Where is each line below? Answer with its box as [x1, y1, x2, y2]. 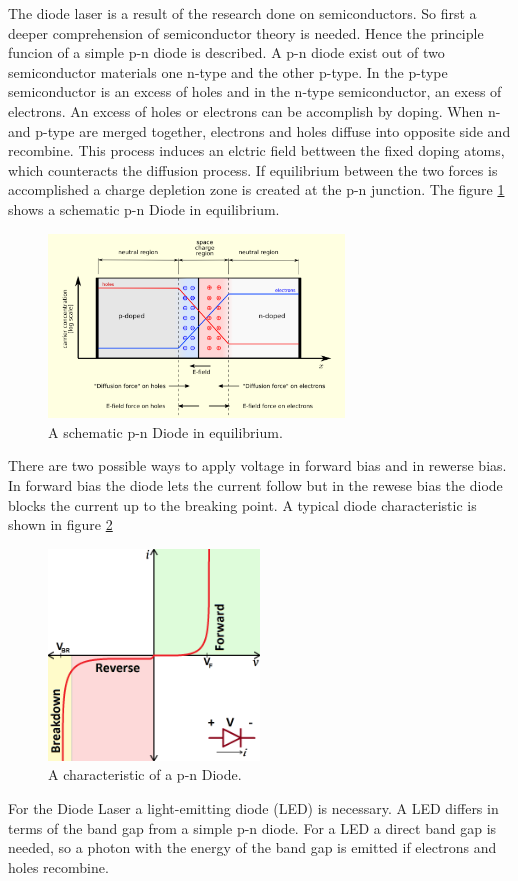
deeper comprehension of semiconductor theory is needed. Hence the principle [8, 22, 484, 43]
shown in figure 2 [8, 514, 113, 535]
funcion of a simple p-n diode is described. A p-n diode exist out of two [8, 42, 445, 63]
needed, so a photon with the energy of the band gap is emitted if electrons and [8, 837, 497, 858]
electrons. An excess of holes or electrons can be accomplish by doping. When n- [8, 100, 501, 121]
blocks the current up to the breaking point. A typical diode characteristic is [8, 494, 477, 515]
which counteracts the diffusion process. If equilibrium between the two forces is [8, 159, 498, 180]
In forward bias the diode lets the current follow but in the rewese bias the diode [8, 474, 503, 495]
